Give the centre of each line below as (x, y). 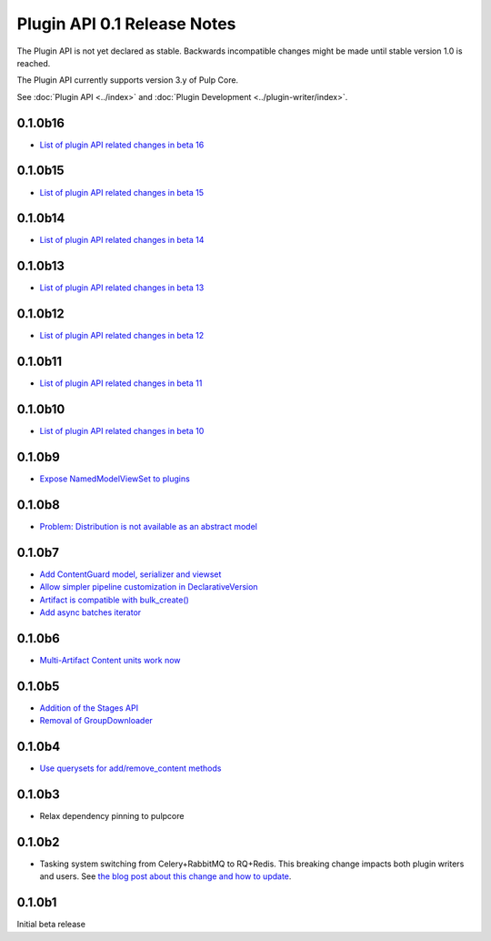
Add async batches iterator (90, 612)
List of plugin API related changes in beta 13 (122, 288)
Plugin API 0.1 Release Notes (126, 24)
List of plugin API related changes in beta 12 (122, 336)
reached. (34, 63)
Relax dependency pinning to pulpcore (112, 815)
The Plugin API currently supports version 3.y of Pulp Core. (128, 80)
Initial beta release (51, 925)
